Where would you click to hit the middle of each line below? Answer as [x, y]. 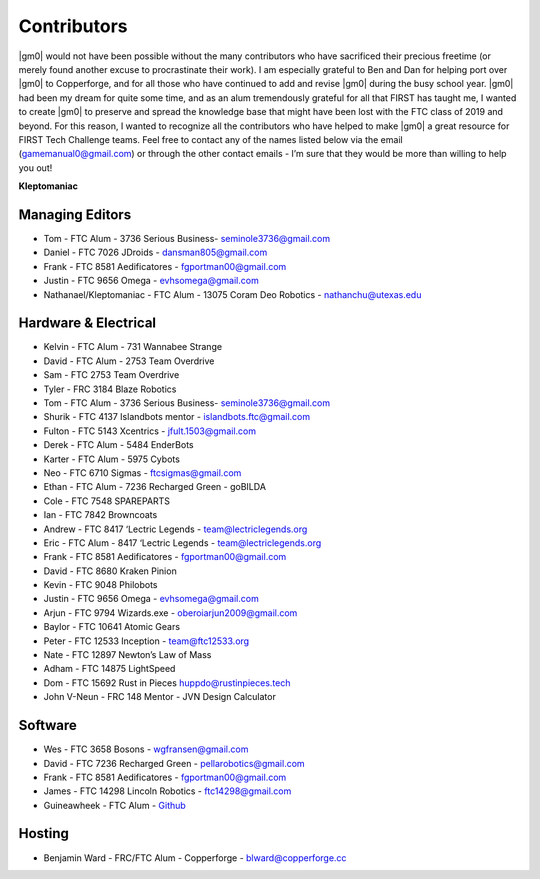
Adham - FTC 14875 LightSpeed [109, 669]
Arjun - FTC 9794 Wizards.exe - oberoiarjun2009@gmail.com [170, 612]
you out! [35, 167]
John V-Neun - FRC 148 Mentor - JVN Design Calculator [160, 697]
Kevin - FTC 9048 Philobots [100, 585]
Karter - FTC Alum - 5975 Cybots [111, 459]
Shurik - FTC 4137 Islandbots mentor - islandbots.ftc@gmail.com [177, 417]
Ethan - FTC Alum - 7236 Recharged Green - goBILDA [155, 487]
